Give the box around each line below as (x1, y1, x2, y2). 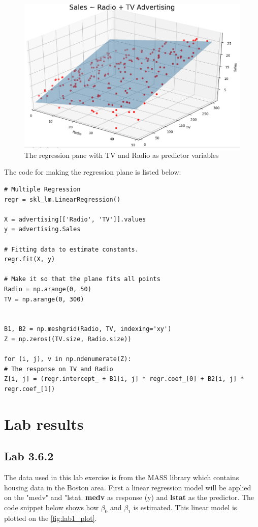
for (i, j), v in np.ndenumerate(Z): (4, 355, 132, 363)
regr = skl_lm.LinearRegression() (4, 196, 121, 203)
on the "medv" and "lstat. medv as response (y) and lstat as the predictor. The (4, 492, 254, 503)
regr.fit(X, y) (4, 256, 55, 263)
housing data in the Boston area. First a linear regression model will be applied (4, 482, 251, 492)
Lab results (4, 413, 84, 434)
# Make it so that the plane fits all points (4, 275, 160, 283)
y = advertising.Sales (4, 226, 81, 233)
